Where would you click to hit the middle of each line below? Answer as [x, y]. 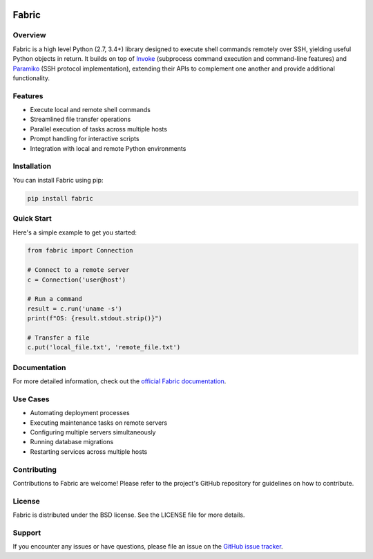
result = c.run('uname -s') [75, 309]
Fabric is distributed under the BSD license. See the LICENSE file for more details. [129, 515]
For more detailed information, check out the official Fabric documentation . [119, 381]
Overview [29, 35]
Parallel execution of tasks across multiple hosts [98, 129]
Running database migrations [72, 442]
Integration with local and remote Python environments [108, 148]
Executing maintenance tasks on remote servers [99, 423]
